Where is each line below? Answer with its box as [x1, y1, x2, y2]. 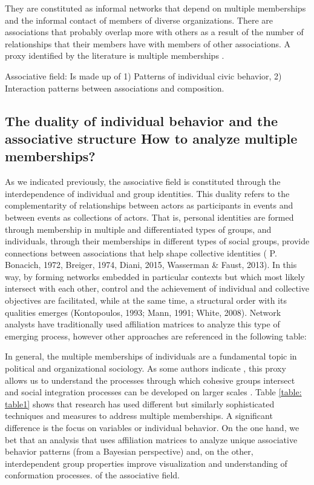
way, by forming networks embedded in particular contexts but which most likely [5, 270, 305, 283]
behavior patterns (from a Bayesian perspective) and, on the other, [5, 445, 253, 458]
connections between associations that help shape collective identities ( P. [5, 246, 277, 259]
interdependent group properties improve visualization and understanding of [5, 457, 287, 469]
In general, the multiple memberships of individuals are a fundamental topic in [5, 350, 297, 363]
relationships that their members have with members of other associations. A [5, 37, 291, 50]
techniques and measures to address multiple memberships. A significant [5, 409, 273, 422]
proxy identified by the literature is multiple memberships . [5, 49, 224, 62]
